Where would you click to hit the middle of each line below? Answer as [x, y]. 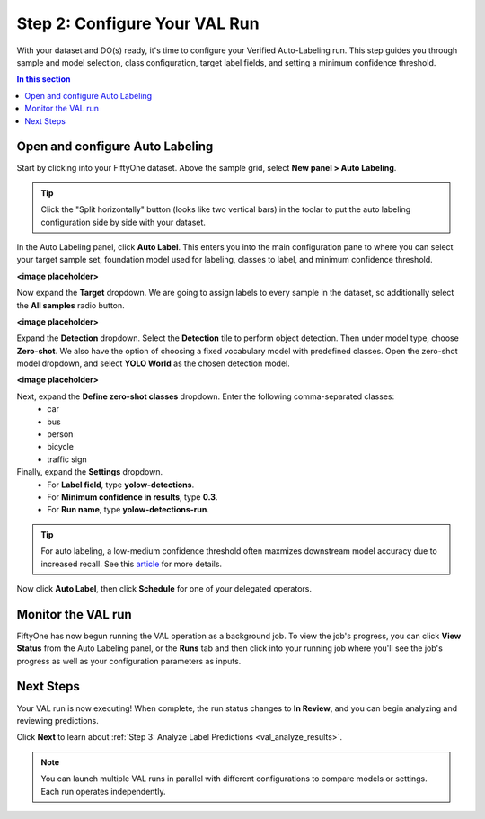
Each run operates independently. [103, 791]
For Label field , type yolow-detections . [121, 485]
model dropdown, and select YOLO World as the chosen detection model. [154, 363]
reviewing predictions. [57, 720]
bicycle [60, 447]
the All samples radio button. [71, 305]
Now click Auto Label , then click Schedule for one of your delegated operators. [164, 588]
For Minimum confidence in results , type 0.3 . [132, 497]
